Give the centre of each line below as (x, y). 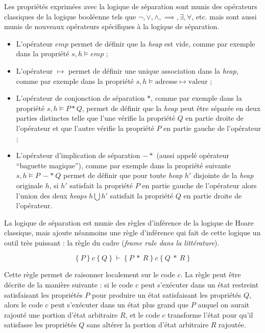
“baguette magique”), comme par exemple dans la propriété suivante (124, 165)
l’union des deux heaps (51, 195)
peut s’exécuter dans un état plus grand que (120, 305)
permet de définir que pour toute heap (123, 175)
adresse (166, 82)
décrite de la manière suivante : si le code (69, 285)
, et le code (142, 314)
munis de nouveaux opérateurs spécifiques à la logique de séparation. (112, 26)
